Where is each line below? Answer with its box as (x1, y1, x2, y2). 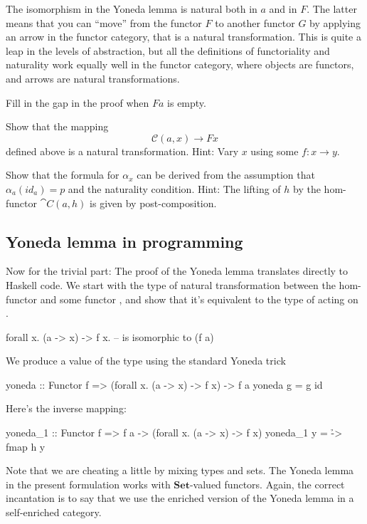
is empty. (167, 95, 206, 110)
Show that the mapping (6, 119, 109, 134)
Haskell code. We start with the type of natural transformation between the (6, 277, 336, 292)
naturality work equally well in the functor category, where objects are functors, (6, 57, 354, 72)
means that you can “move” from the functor (6, 15, 202, 30)
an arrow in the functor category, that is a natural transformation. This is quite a (6, 29, 361, 44)
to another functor (215, 15, 295, 30)
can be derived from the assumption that (137, 167, 315, 182)
